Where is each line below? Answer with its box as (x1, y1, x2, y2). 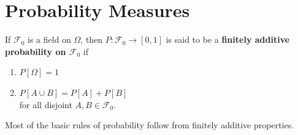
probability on (5, 45, 66, 57)
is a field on (28, 33, 71, 46)
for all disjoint (19, 98, 72, 111)
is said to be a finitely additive (166, 33, 290, 46)
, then (80, 33, 103, 46)
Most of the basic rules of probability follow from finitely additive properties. (5, 119, 294, 131)
